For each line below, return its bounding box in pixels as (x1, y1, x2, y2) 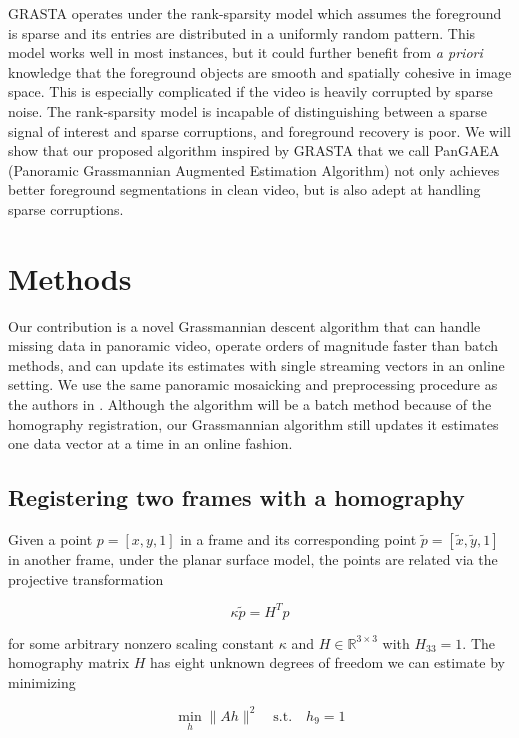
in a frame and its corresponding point (180, 529, 417, 550)
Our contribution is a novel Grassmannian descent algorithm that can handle (8, 315, 481, 336)
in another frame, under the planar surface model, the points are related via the (8, 549, 498, 570)
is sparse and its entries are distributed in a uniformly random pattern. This (8, 22, 476, 43)
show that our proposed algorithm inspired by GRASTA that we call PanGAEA (8, 140, 500, 161)
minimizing (8, 671, 76, 692)
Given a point (8, 529, 93, 550)
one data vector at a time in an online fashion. (8, 433, 293, 454)
